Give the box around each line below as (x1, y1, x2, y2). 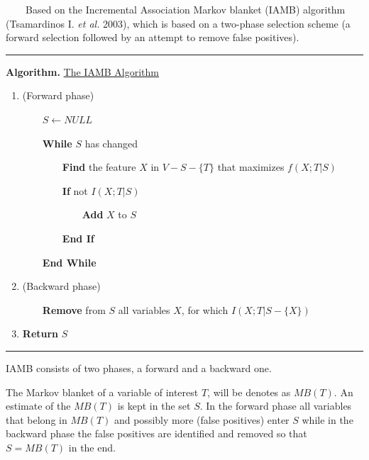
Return (22, 326, 59, 341)
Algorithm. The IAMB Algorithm (6, 64, 159, 79)
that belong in (6, 412, 67, 427)
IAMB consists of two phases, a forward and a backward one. (6, 360, 272, 375)
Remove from (42, 302, 106, 317)
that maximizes (217, 159, 285, 174)
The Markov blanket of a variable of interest (6, 384, 199, 399)
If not (62, 183, 88, 198)
